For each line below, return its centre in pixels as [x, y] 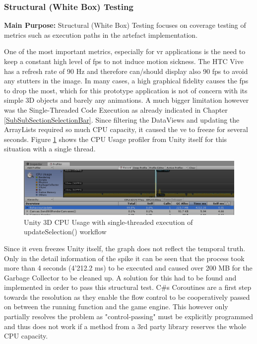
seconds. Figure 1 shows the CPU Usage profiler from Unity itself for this [116, 139]
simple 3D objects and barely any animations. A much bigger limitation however [127, 100]
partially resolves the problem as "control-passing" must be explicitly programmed [128, 316]
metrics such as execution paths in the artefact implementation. [101, 34]
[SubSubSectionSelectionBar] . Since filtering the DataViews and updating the [122, 119]
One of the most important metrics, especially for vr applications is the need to [125, 51]
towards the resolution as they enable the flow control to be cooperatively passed [127, 297]
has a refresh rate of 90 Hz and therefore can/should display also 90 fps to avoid [126, 71]
